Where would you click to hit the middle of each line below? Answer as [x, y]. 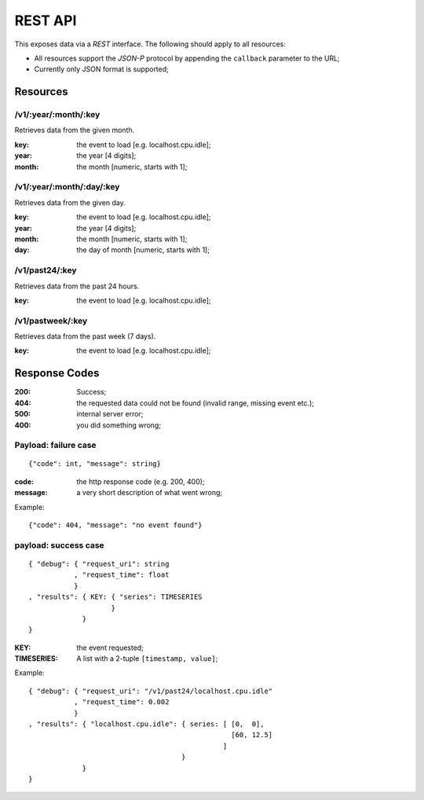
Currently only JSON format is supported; [101, 69]
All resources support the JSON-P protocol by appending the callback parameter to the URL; [187, 58]
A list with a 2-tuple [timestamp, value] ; [147, 659]
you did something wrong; [119, 425]
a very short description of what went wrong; [150, 493]
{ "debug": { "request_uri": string [99, 563]
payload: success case [60, 545]
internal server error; [110, 414]
